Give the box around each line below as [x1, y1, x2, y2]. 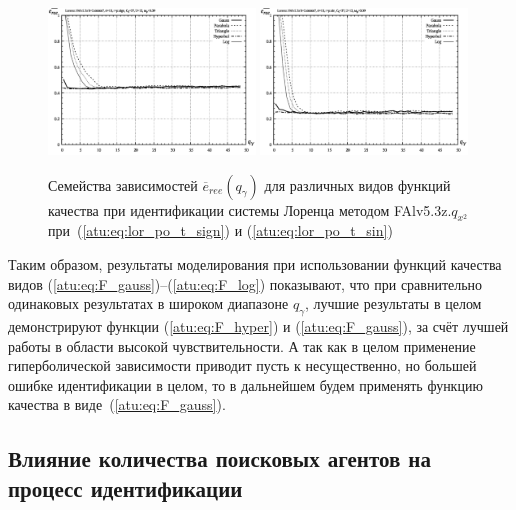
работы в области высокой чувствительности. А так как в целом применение [8, 335, 476, 356]
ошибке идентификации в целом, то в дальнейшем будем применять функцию [8, 374, 483, 395]
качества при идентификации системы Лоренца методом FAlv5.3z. [48, 199, 452, 220]
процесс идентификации [8, 472, 243, 503]
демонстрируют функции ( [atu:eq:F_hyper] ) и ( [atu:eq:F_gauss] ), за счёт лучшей [8, 315, 509, 336]
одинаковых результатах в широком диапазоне [8, 293, 289, 314]
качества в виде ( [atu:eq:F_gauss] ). [8, 394, 226, 415]
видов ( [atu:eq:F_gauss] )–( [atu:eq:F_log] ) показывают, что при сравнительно [8, 273, 483, 294]
